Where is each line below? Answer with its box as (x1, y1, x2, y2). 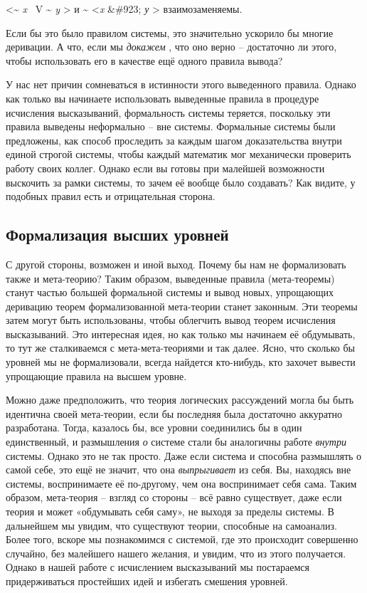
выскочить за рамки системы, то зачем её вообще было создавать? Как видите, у (6, 174, 356, 189)
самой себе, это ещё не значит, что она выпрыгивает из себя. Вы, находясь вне (6, 462, 351, 477)
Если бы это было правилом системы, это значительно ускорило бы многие (6, 25, 334, 40)
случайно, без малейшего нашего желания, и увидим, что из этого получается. (6, 545, 346, 560)
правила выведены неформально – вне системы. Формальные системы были (6, 119, 336, 134)
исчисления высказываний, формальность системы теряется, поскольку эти (6, 105, 331, 120)
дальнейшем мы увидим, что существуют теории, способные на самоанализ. (6, 518, 337, 532)
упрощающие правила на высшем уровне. (6, 368, 187, 383)
